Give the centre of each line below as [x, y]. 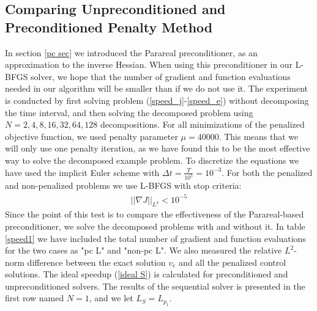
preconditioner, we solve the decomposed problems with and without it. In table [155, 226]
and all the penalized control [233, 262]
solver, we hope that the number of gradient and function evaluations [161, 76]
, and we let [111, 298]
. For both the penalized [267, 172]
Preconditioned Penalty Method [109, 27]
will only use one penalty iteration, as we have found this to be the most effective [158, 148]
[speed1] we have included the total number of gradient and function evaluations [155, 238]
